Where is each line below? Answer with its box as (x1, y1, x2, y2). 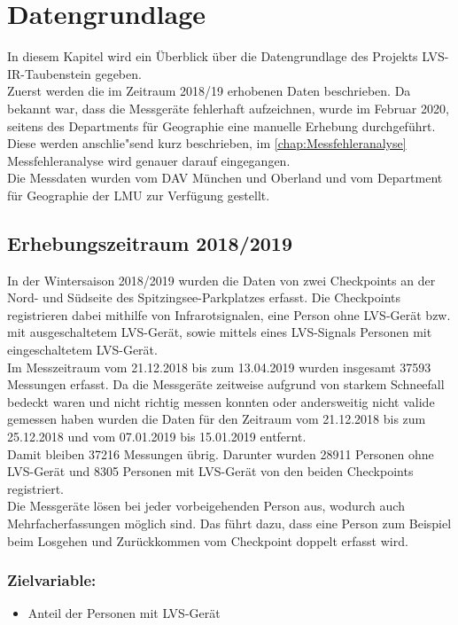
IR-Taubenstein (7, 64, 91, 82)
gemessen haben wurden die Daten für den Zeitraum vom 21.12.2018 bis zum (7, 410, 426, 428)
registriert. (7, 479, 64, 497)
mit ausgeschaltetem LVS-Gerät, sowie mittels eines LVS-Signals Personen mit (7, 323, 432, 341)
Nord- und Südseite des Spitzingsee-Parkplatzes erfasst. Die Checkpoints (7, 288, 400, 307)
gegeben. (95, 64, 142, 82)
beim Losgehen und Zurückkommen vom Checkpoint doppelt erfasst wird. (7, 531, 408, 550)
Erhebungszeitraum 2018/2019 (7, 229, 293, 256)
